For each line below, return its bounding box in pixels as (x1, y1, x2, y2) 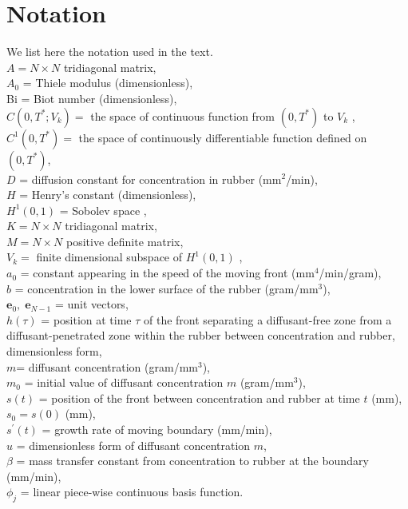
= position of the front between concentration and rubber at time (38, 389, 360, 406)
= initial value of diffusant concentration (24, 374, 224, 391)
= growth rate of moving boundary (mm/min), (42, 421, 272, 437)
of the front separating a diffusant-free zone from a (144, 311, 392, 328)
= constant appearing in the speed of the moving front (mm (20, 264, 315, 281)
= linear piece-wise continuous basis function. (20, 483, 244, 500)
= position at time (41, 311, 132, 328)
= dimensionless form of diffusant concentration (16, 436, 251, 453)
